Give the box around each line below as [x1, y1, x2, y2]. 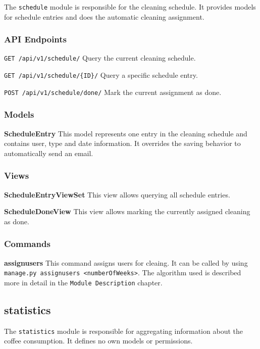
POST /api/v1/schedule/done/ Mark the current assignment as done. [4, 86, 222, 97]
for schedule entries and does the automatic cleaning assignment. [4, 11, 204, 22]
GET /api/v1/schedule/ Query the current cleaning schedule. [4, 53, 196, 63]
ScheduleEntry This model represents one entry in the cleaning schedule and [4, 128, 247, 138]
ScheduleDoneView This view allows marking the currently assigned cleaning [4, 206, 250, 217]
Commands [4, 237, 50, 250]
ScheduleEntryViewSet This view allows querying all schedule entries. [4, 189, 230, 200]
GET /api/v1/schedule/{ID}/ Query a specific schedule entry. [4, 70, 198, 80]
